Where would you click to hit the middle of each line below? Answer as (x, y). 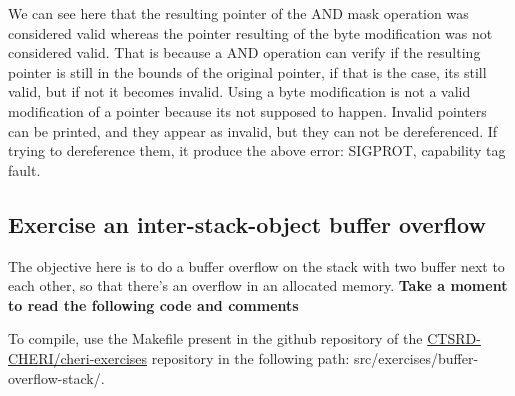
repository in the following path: (250, 357)
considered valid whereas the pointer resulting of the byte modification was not (250, 32)
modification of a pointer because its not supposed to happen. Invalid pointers (247, 110)
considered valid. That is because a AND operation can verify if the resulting (244, 52)
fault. (24, 169)
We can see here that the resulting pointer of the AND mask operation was (238, 13)
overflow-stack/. (56, 377)
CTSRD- (454, 338)
